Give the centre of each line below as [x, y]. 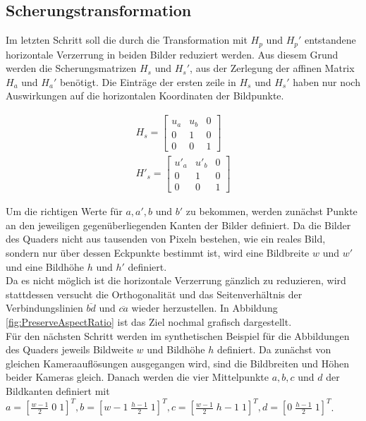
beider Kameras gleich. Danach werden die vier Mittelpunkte [137, 377]
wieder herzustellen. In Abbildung [205, 308]
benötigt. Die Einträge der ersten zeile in [148, 81]
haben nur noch [327, 81]
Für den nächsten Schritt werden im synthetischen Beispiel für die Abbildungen [178, 335]
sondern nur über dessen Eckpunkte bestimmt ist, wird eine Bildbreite [158, 252]
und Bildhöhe [176, 349]
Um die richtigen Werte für [64, 211]
